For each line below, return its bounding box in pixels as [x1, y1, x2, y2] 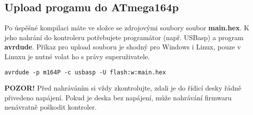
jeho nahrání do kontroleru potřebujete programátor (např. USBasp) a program [4, 32, 244, 42]
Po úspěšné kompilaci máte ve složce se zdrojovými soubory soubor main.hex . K [4, 23, 250, 33]
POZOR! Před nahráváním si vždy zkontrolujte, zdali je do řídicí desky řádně [4, 83, 241, 93]
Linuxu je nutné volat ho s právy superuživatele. [4, 51, 150, 61]
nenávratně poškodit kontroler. [4, 102, 97, 112]
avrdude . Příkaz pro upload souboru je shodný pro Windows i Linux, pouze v [4, 42, 241, 52]
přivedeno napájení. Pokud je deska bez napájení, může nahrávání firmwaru [4, 92, 232, 102]
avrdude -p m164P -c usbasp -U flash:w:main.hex [4, 69, 166, 76]
